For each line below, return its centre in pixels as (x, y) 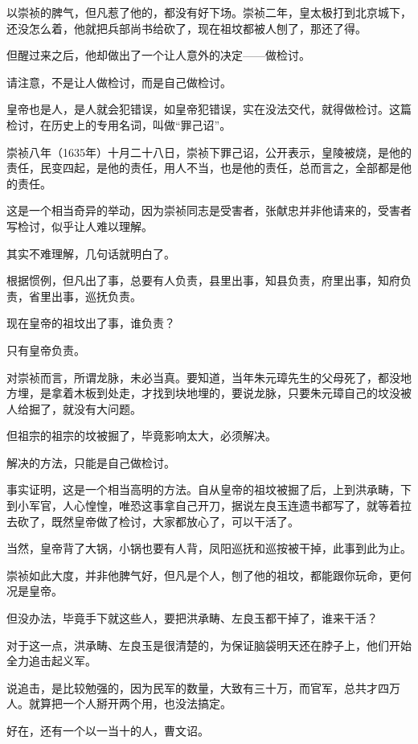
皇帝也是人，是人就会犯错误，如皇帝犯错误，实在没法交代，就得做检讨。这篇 (209, 109)
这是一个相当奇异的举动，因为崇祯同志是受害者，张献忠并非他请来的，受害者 (209, 210)
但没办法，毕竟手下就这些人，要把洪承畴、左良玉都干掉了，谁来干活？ (192, 618)
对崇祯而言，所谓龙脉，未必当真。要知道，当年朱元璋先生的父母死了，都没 (203, 377)
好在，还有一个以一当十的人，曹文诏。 (108, 730)
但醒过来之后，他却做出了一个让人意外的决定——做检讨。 (158, 55)
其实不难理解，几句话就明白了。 (91, 253)
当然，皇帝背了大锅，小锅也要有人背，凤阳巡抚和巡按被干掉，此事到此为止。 (209, 548)
